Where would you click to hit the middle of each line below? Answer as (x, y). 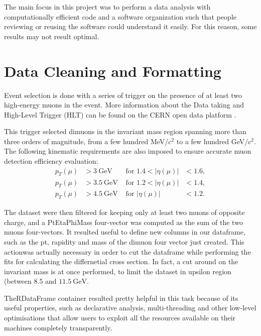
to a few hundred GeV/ (212, 141)
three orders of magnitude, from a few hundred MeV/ (86, 141)
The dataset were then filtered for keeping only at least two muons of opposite (124, 212)
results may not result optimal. (52, 36)
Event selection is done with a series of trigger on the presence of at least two (123, 95)
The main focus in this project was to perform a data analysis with (107, 7)
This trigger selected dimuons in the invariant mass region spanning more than (125, 131)
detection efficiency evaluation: (51, 161)
